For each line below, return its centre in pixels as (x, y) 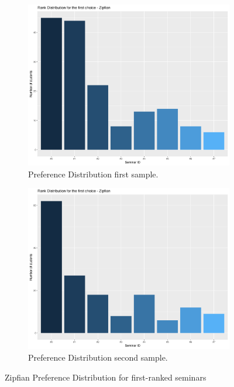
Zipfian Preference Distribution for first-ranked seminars (106, 377)
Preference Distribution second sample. (98, 357)
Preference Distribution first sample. (93, 174)
